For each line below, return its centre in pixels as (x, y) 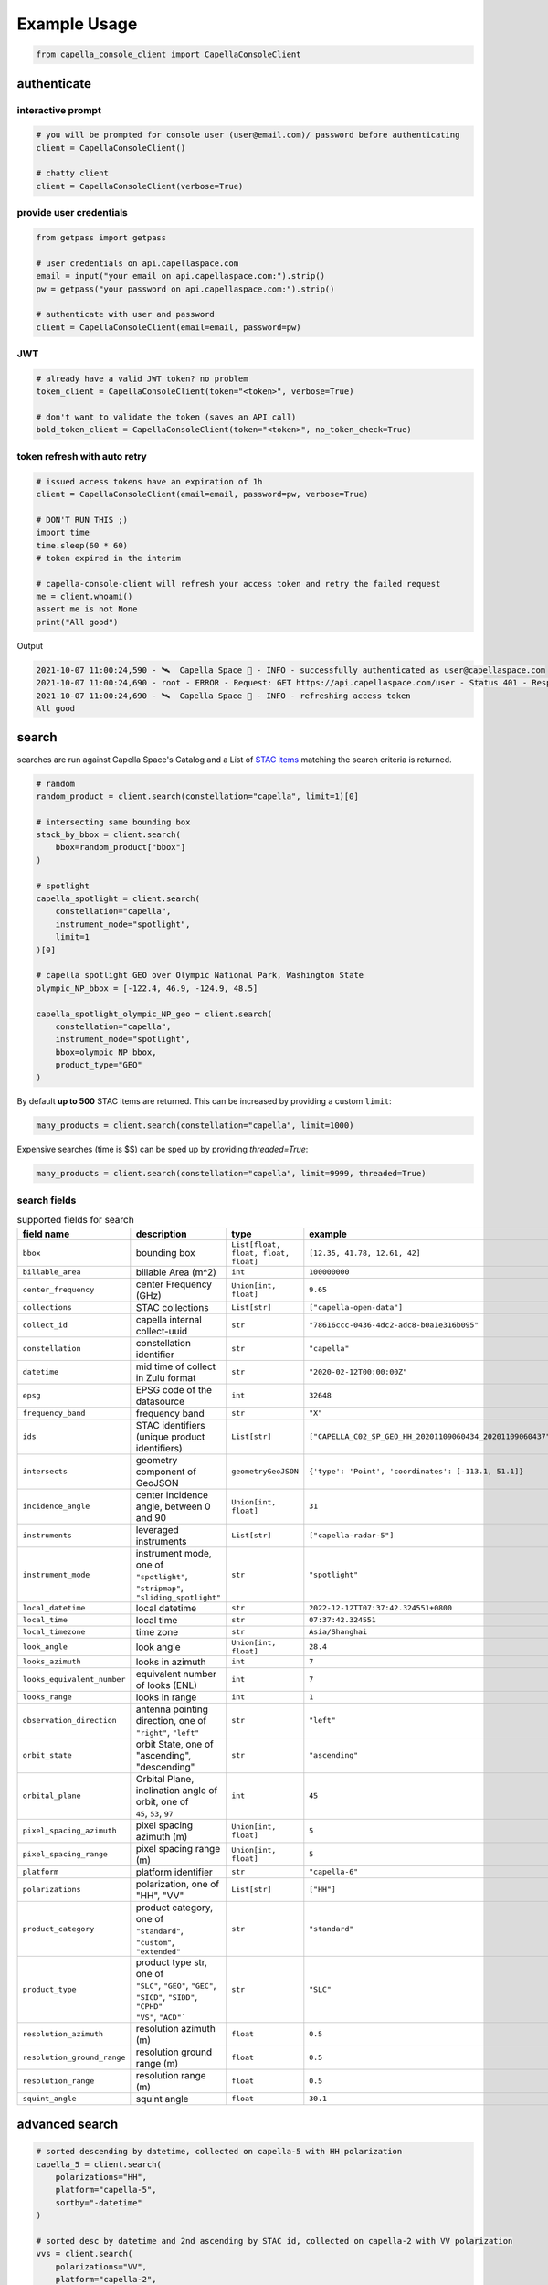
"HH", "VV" (160, 1895)
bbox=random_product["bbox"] (121, 847)
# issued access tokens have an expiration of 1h (149, 481)
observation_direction (70, 1721)
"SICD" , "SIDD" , (167, 1996)
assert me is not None (87, 609)
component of (166, 1472)
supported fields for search (75, 1220)
